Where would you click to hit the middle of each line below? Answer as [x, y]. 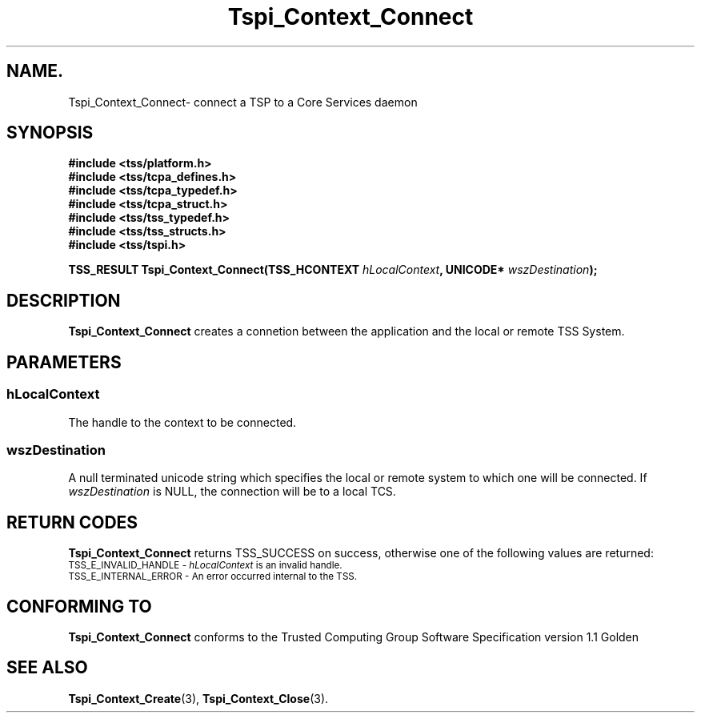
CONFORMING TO [79, 606]
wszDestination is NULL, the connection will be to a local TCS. [232, 492]
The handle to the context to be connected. [182, 422]
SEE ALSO [47, 668]
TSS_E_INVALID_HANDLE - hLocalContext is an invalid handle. [205, 566]
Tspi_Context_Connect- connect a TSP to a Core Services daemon [243, 102]
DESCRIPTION [64, 300]
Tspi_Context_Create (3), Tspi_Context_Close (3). [198, 698]
